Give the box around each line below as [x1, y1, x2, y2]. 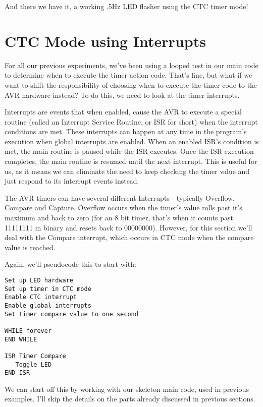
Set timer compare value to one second [5, 310, 138, 318]
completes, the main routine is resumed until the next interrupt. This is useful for [5, 156, 257, 166]
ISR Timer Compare [5, 352, 66, 360]
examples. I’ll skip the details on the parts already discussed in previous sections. [5, 393, 255, 404]
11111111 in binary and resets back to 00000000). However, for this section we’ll [5, 222, 252, 232]
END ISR [5, 369, 30, 377]
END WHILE [5, 335, 37, 343]
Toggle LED [15, 361, 52, 368]
